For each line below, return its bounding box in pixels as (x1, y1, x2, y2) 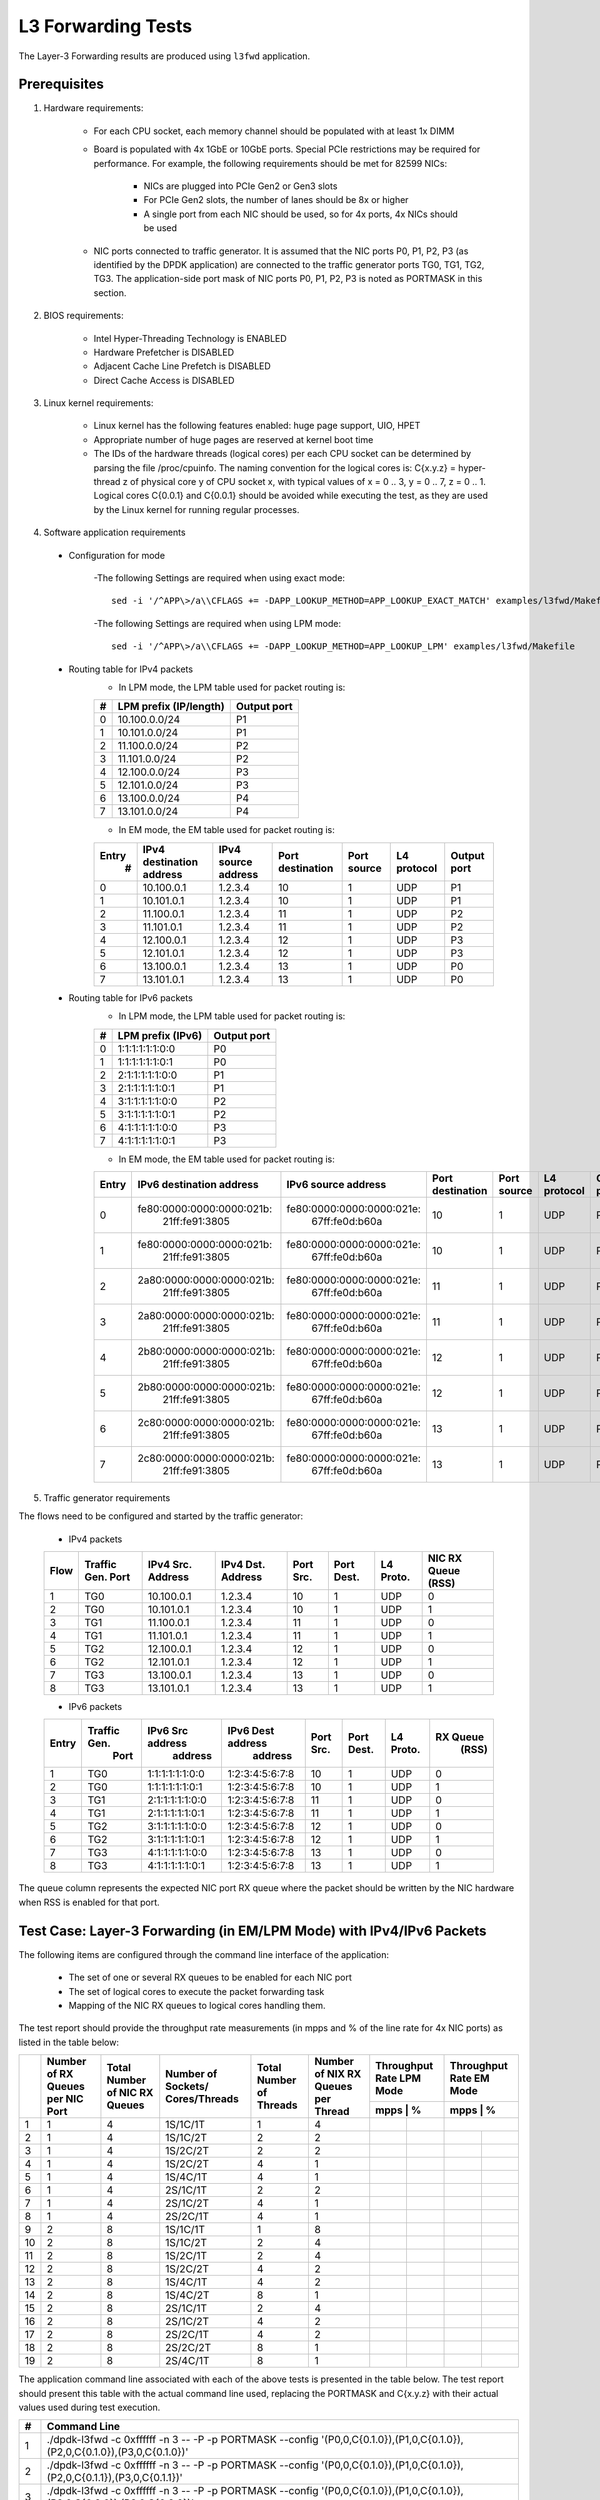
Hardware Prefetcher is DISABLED (93, 346, 235, 358)
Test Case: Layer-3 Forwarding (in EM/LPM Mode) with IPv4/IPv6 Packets (18, 1922, 487, 1939)
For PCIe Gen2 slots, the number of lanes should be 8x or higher (143, 194, 409, 206)
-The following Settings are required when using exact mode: (93, 572, 345, 584)
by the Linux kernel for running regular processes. (93, 503, 300, 515)
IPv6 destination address (137, 1177, 259, 1191)
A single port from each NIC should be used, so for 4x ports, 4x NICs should (143, 208, 459, 220)
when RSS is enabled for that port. (18, 1896, 160, 1908)
